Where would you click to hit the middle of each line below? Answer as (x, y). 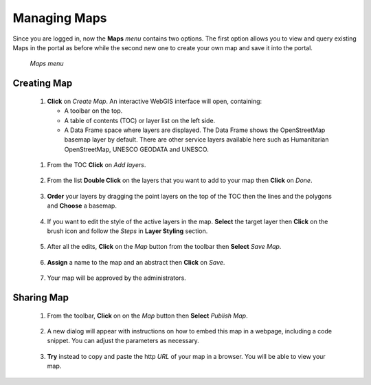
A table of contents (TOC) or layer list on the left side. (140, 120)
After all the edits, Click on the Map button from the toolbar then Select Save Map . (164, 247)
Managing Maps (60, 18)
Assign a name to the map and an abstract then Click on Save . (136, 262)
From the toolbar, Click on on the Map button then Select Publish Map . (147, 316)
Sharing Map (41, 298)
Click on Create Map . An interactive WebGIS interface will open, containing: (155, 101)
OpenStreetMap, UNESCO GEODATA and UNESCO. (136, 149)
